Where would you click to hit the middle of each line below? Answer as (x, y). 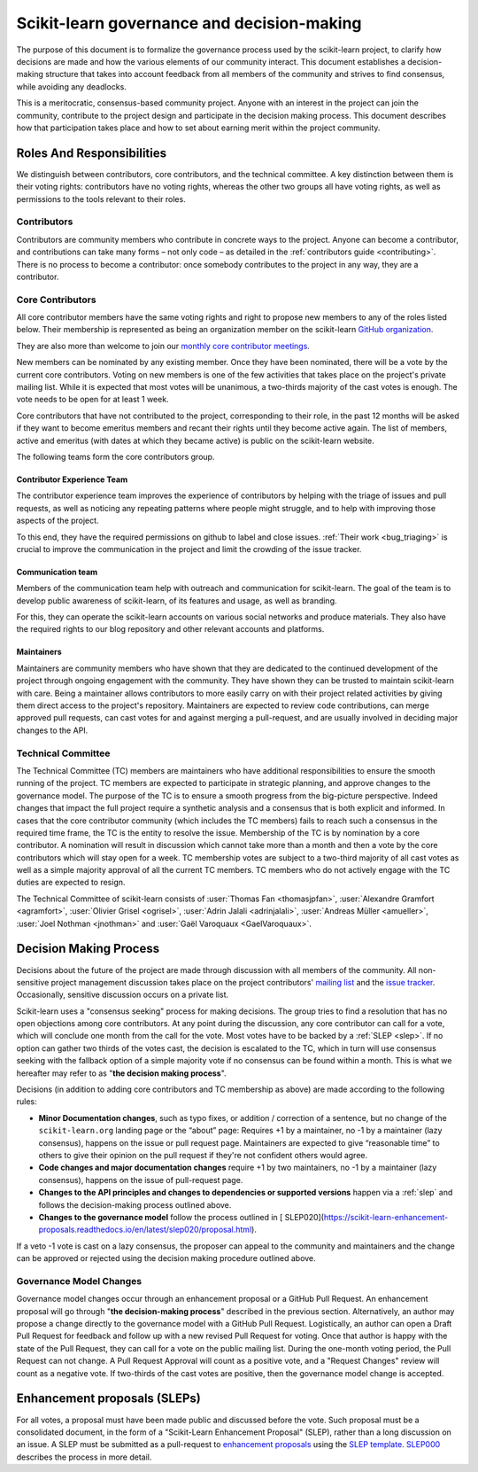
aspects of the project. (58, 521)
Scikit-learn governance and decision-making (189, 23)
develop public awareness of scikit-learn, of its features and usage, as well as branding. (177, 600)
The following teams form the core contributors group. (116, 456)
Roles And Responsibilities (92, 153)
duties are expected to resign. (71, 883)
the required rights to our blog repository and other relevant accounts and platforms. (170, 629)
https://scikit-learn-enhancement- (386, 1217)
